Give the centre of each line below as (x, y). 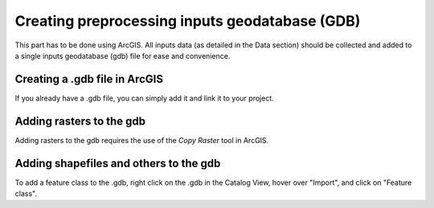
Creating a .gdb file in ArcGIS (89, 79)
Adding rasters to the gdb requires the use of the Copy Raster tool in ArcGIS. (142, 140)
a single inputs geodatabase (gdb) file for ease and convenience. (123, 55)
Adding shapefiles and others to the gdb (118, 163)
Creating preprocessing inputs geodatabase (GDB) (188, 21)
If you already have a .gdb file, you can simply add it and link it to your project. (144, 98)
